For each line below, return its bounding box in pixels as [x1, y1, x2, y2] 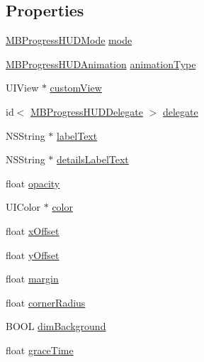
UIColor [6, 199, 41, 214]
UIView [6, 80, 39, 95]
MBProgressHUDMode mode [6, 33, 132, 48]
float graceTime [6, 342, 74, 357]
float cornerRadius [6, 295, 86, 309]
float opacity [6, 175, 60, 190]
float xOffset [6, 223, 59, 238]
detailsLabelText [57, 152, 129, 167]
